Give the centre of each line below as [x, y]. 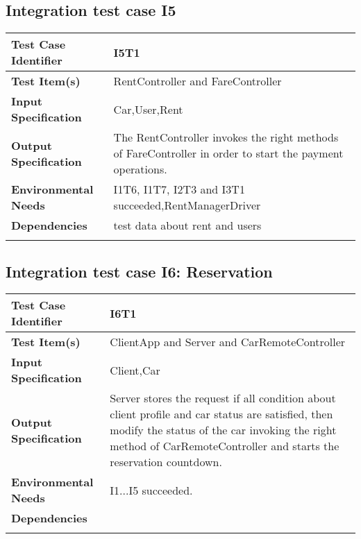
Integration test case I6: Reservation [139, 271]
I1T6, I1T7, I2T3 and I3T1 [179, 189]
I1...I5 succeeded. [151, 490]
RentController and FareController [198, 81]
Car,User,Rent [148, 109]
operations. [140, 169]
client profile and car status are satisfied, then [221, 414]
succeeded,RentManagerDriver [187, 205]
